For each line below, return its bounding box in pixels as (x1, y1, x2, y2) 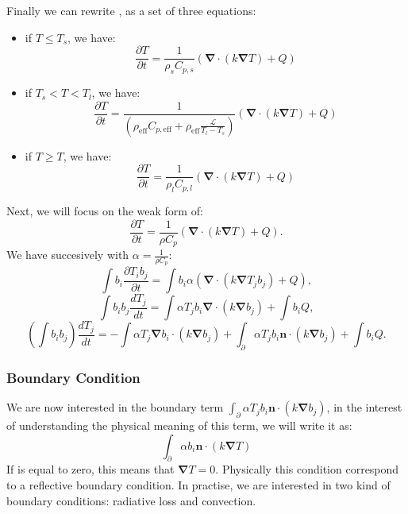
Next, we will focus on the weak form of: (6, 203, 203, 218)
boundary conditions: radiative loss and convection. (6, 492, 256, 508)
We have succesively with (6, 246, 129, 263)
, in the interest (326, 399, 402, 415)
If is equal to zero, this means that (6, 461, 175, 477)
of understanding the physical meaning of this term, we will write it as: (6, 416, 352, 433)
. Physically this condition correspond (215, 461, 399, 477)
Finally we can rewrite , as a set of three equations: (6, 2, 256, 18)
